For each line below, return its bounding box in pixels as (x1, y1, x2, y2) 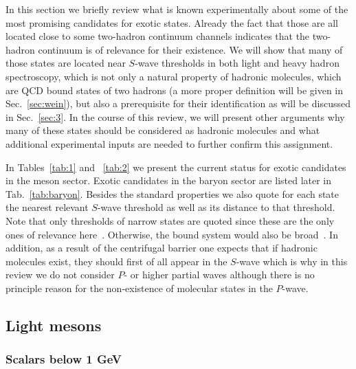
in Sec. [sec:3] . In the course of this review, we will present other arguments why (5, 109, 345, 124)
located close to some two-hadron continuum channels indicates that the (5, 29, 310, 43)
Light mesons (5, 314, 102, 335)
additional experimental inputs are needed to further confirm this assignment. (5, 136, 333, 150)
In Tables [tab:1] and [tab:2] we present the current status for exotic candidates (5, 159, 346, 174)
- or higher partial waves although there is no (124, 267, 315, 282)
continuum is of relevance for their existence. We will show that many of (38, 42, 343, 56)
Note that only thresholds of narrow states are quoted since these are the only (5, 213, 335, 227)
